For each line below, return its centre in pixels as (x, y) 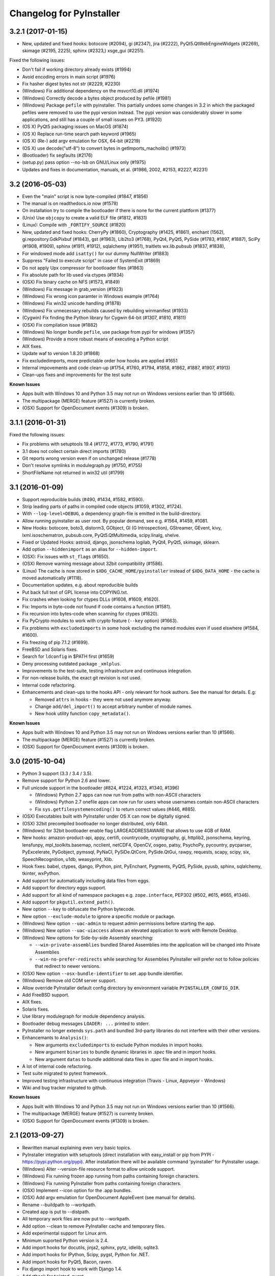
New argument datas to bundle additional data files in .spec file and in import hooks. (124, 1059)
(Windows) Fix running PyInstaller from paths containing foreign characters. (102, 1183)
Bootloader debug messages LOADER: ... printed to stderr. (86, 1023)
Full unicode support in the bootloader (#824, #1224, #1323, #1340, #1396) (101, 788)
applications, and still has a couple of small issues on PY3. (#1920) (92, 119)
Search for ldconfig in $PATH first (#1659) (68, 656)
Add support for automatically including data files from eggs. (86, 880)
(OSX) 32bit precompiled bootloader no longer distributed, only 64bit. (95, 823)
